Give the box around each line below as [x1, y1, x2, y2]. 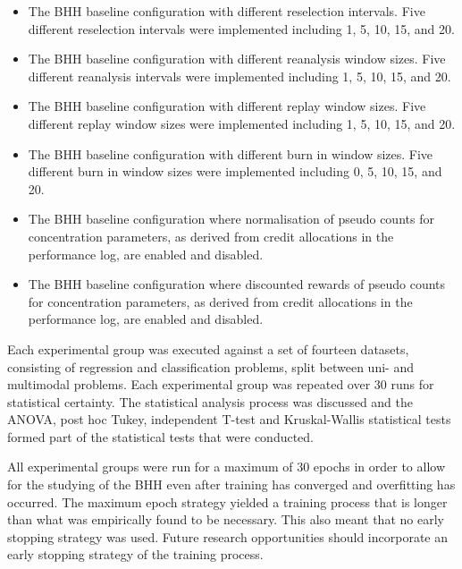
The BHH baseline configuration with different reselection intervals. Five [28, 2, 425, 20]
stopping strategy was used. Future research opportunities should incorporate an [7, 527, 448, 546]
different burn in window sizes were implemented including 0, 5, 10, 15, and [28, 162, 442, 181]
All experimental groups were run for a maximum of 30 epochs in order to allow [7, 457, 446, 476]
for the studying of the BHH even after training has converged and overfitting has [7, 475, 456, 494]
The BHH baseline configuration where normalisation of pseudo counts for [28, 209, 434, 228]
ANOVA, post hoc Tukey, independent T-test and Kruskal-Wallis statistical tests [7, 410, 451, 429]
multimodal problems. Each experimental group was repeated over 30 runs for [7, 375, 434, 394]
